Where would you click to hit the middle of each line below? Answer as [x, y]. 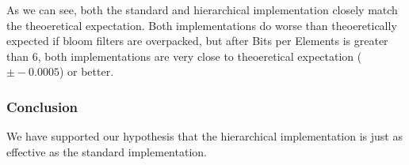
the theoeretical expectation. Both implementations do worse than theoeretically [202, 25]
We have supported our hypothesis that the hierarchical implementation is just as [204, 136]
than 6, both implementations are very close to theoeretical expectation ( [184, 56]
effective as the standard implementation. [107, 151]
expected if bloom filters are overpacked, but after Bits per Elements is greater [197, 41]
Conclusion [42, 106]
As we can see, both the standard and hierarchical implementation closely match [202, 9]
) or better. [86, 71]
